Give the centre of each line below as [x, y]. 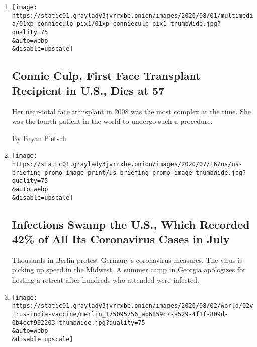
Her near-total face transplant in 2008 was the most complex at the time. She [131, 111]
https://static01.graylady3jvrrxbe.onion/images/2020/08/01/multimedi [133, 15]
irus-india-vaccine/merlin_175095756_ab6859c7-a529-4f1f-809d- [120, 314]
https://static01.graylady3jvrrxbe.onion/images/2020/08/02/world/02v [133, 306]
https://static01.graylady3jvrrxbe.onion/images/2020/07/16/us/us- [127, 164]
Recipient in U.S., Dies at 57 [88, 90]
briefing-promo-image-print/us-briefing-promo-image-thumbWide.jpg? [129, 172]
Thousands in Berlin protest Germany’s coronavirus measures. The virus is [127, 260]
